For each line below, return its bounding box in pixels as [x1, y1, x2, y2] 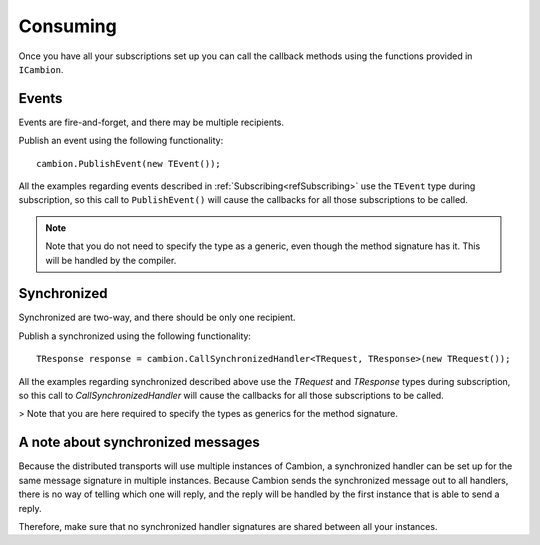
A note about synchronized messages [18, 434, 260, 451]
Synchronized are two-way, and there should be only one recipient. [18, 311, 296, 324]
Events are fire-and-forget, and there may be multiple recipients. [18, 116, 285, 128]
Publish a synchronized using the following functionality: [18, 330, 252, 342]
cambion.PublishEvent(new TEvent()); [36, 158, 222, 169]
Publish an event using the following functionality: [18, 135, 224, 147]
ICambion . [18, 63, 64, 75]
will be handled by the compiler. [45, 254, 177, 266]
